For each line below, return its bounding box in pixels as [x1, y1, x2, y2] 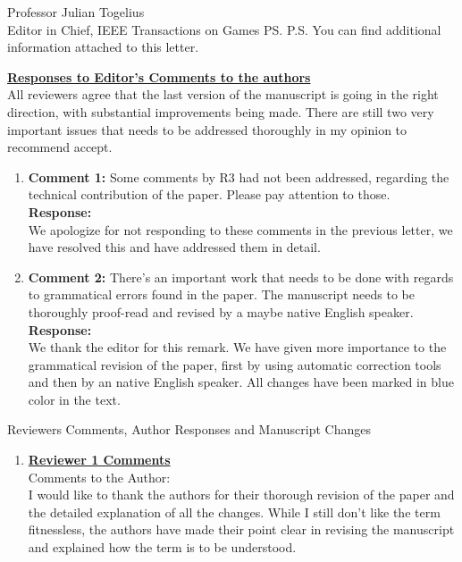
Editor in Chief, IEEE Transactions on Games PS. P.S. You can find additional [7, 20, 441, 38]
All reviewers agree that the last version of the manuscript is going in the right [7, 85, 439, 104]
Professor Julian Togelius [7, 3, 145, 21]
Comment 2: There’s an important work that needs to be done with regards [28, 267, 454, 286]
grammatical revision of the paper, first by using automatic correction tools [28, 355, 441, 373]
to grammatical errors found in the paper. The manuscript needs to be [28, 285, 415, 304]
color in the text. [28, 390, 121, 408]
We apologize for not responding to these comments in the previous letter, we [28, 220, 453, 239]
